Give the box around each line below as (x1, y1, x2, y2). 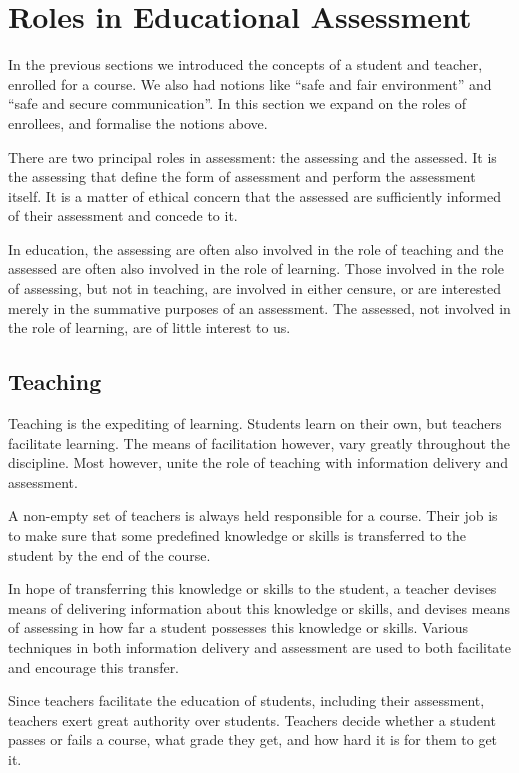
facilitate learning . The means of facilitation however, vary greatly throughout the (8, 432, 510, 453)
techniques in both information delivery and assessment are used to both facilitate (8, 636, 512, 657)
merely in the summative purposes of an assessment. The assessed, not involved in (8, 297, 511, 318)
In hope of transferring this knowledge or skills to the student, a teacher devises (8, 578, 497, 599)
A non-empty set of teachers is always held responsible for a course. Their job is (8, 505, 498, 526)
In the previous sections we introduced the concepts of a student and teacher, (8, 54, 483, 75)
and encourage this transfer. (8, 656, 180, 677)
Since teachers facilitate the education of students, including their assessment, (8, 690, 485, 711)
